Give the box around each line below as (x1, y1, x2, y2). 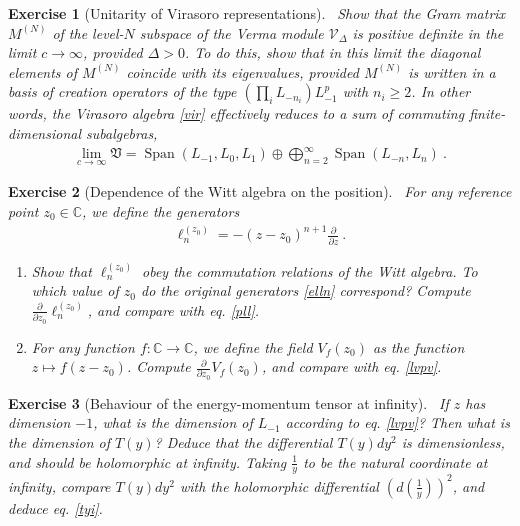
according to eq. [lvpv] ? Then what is (285, 412, 510, 433)
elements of (8, 61, 78, 82)
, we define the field (193, 336, 313, 357)
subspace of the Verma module (139, 22, 324, 43)
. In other (411, 81, 471, 102)
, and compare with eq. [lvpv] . (261, 356, 442, 377)
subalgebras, (86, 122, 158, 143)
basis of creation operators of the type (8, 81, 237, 102)
